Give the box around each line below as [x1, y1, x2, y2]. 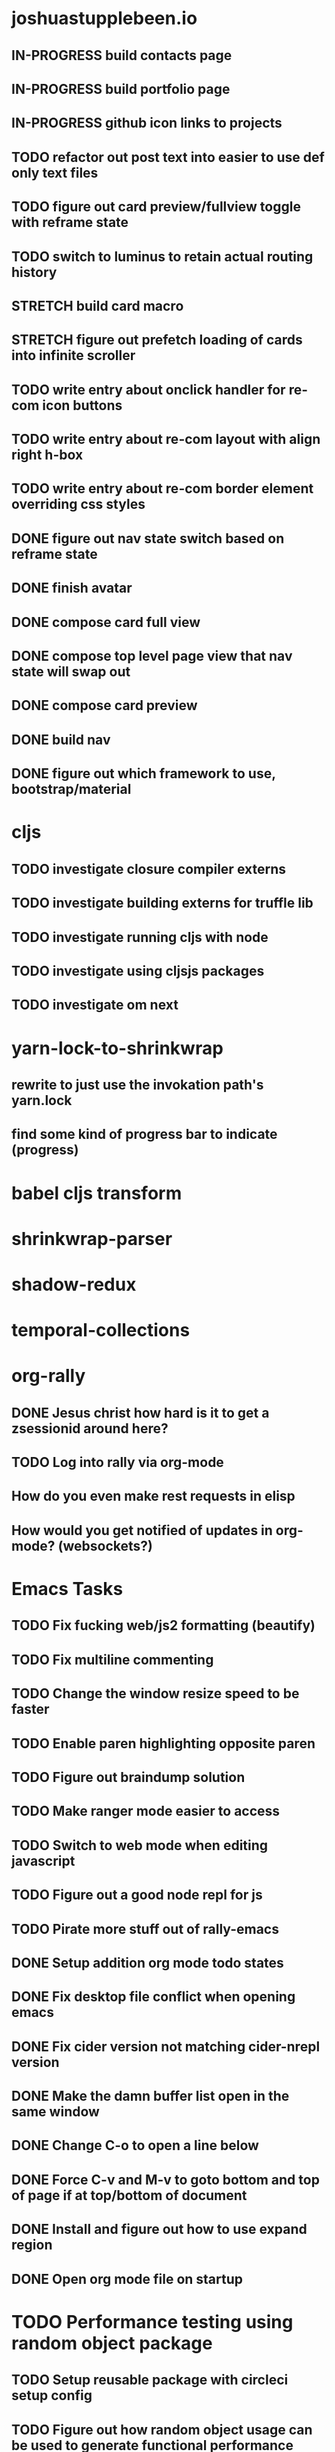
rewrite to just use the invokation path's [11, 1076, 264, 1093]
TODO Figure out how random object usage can [11, 2421, 313, 2438]
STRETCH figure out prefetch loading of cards [11, 332, 303, 349]
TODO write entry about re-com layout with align [11, 431, 321, 448]
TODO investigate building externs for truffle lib [11, 895, 314, 912]
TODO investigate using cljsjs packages [11, 962, 265, 979]
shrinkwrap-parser [11, 1227, 173, 1250]
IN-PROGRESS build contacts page [11, 47, 233, 64]
